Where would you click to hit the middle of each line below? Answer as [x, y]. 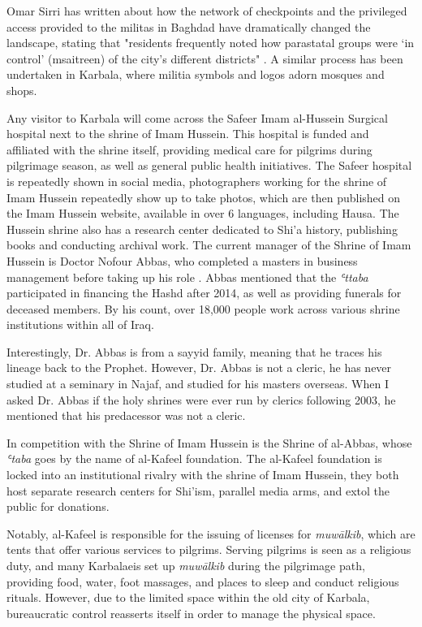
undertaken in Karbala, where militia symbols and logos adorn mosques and [196, 74]
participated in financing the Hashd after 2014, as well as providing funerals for [204, 293]
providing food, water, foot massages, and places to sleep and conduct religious [203, 581]
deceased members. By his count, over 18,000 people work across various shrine [203, 308]
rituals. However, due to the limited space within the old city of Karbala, [188, 597]
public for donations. [58, 506]
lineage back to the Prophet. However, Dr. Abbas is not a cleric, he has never [199, 368]
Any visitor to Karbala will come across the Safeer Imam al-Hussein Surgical [197, 117]
